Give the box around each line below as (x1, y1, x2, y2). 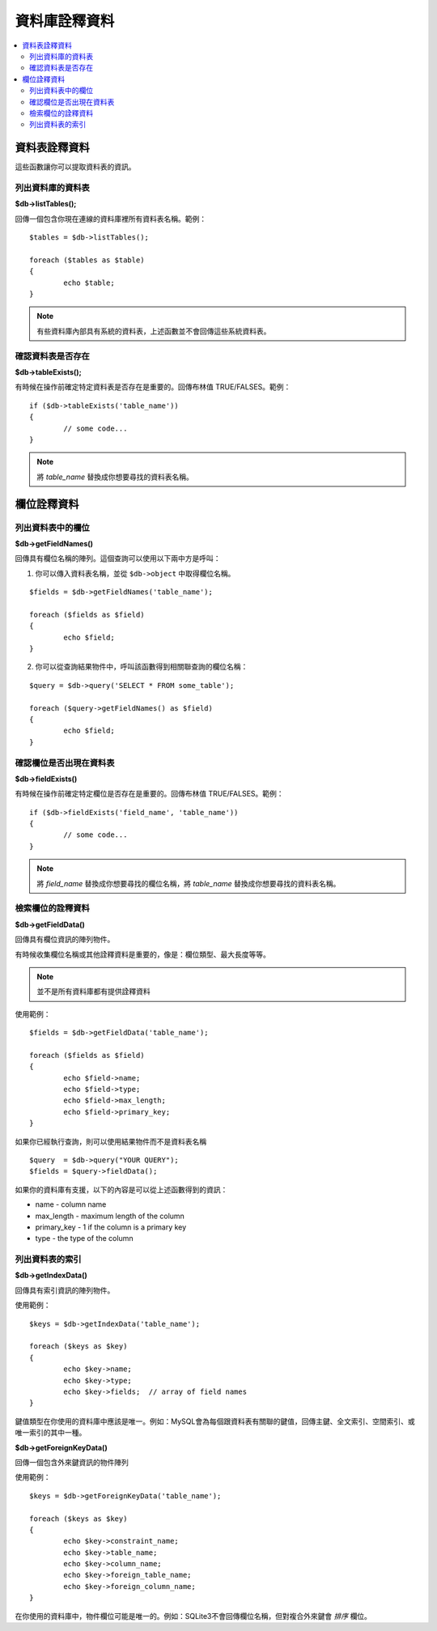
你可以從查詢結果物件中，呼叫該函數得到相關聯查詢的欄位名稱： (35, 662, 248, 672)
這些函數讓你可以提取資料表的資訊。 (15, 162, 136, 172)
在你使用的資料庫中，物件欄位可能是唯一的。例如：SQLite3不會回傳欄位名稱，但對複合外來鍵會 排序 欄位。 (15, 1611, 372, 1620)
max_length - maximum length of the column (35, 1211, 185, 1221)
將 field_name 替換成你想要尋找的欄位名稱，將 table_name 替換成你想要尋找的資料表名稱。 (36, 878, 341, 888)
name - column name (35, 1200, 107, 1209)
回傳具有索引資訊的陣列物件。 (15, 1285, 115, 1295)
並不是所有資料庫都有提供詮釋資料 (36, 987, 151, 996)
